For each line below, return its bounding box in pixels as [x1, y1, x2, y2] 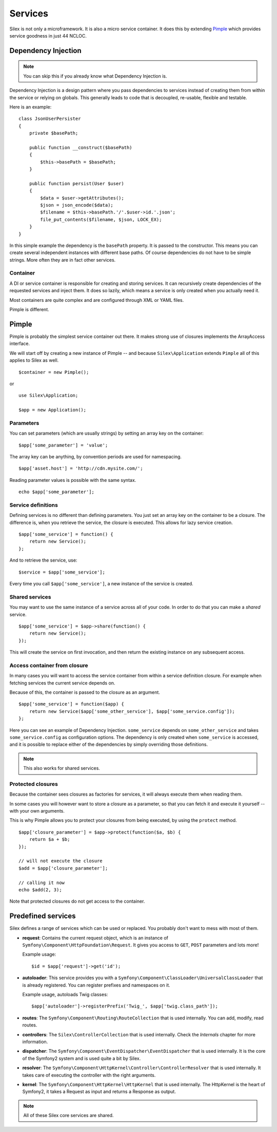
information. [22, 1038, 48, 1045]
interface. [9, 340, 30, 347]
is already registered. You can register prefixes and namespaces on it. [22, 982, 170, 988]
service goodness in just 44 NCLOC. [9, 32, 87, 39]
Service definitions [9, 501, 58, 509]
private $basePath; [29, 130, 78, 136]
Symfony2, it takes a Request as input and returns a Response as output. [22, 1088, 176, 1095]
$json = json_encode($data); [40, 202, 114, 208]
